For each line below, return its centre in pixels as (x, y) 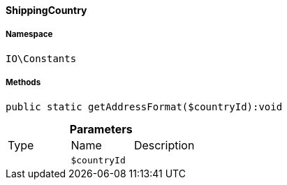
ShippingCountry (46, 10)
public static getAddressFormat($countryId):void (144, 106)
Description (164, 145)
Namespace (29, 35)
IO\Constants (41, 58)
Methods (23, 83)
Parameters (101, 129)
